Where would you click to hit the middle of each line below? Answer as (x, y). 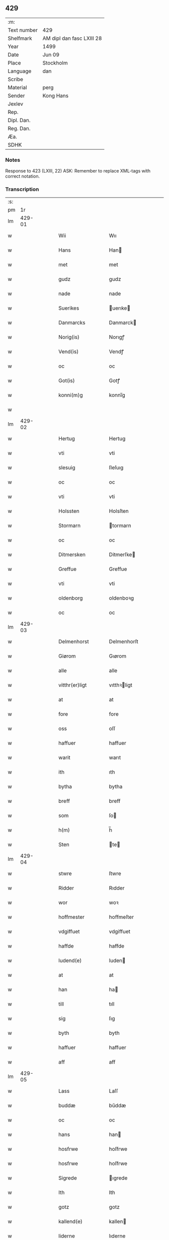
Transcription (22, 190)
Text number (23, 30)
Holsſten (119, 511)
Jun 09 (51, 54)
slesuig (67, 467)
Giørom (67, 656)
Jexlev (16, 104)
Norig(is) (69, 337)
